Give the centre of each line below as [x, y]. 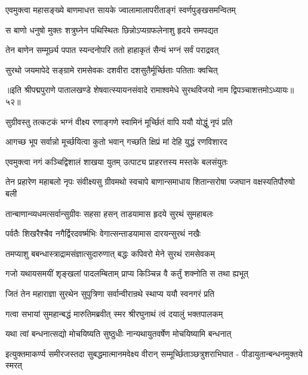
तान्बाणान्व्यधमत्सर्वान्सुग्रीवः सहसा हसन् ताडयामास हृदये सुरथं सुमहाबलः [110, 213]
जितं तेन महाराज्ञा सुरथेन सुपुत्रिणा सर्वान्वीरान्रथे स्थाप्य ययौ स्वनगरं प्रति [110, 293]
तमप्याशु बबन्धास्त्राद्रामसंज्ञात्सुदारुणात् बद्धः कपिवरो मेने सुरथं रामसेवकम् [110, 253]
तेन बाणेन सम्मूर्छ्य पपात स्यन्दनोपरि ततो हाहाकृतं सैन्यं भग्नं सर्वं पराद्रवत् [112, 50]
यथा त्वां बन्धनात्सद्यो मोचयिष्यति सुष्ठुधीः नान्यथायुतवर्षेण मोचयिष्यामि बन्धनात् [118, 334]
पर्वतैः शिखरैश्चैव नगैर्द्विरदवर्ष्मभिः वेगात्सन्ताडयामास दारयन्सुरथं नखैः [103, 233]
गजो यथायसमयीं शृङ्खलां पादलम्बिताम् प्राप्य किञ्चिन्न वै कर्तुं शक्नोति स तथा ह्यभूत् [127, 273]
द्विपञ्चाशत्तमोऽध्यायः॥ [262, 90]
